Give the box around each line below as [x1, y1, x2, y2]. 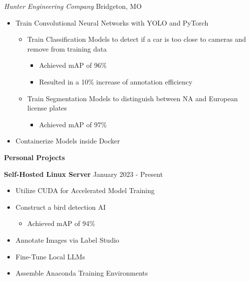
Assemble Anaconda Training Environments [15, 268, 148, 278]
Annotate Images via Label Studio [15, 234, 120, 245]
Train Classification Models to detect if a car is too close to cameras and [27, 34, 246, 44]
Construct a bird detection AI [15, 201, 106, 212]
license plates [27, 103, 67, 113]
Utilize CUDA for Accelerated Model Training [15, 185, 155, 196]
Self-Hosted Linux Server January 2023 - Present [4, 169, 163, 179]
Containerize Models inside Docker [15, 136, 120, 146]
